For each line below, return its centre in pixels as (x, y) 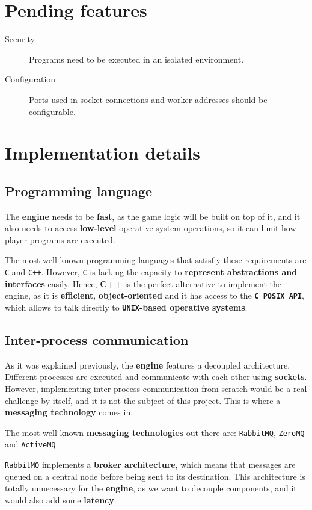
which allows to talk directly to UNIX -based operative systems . (126, 307)
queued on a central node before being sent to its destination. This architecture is (155, 476)
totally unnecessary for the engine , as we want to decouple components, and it (151, 488)
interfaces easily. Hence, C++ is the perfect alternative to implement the (143, 283)
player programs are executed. (60, 239)
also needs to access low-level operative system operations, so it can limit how (151, 228)
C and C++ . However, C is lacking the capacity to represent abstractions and (151, 272)
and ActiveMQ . (32, 444)
